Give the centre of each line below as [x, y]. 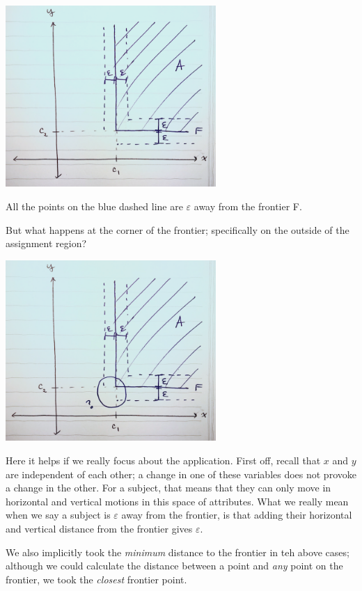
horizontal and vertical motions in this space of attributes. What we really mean [177, 501]
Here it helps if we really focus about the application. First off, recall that [163, 460]
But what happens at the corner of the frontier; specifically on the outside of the [178, 229]
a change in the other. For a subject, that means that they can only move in [168, 488]
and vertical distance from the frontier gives [99, 529]
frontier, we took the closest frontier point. [96, 579]
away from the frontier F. [248, 206]
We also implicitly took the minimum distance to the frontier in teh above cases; [178, 552]
